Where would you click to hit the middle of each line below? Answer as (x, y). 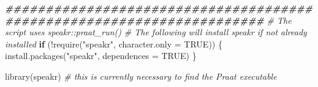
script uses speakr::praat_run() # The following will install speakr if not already (156, 32)
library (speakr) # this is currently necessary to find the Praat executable (141, 76)
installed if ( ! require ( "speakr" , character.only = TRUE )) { (114, 43)
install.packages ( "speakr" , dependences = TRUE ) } (101, 56)
